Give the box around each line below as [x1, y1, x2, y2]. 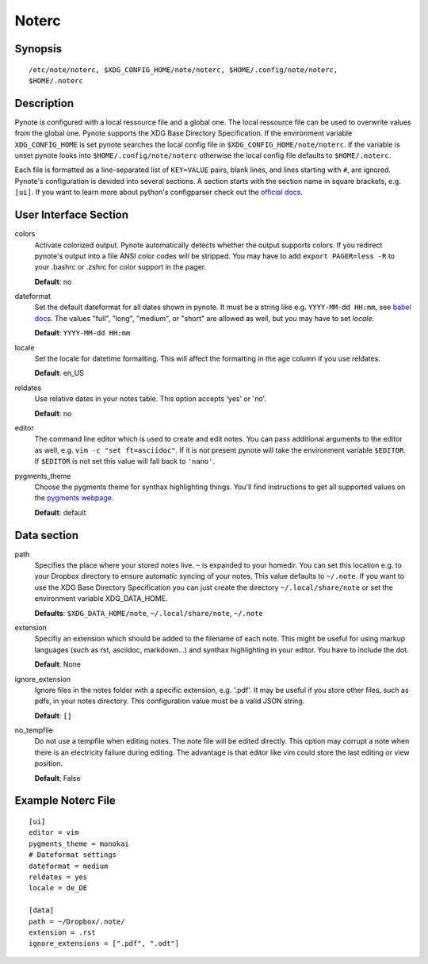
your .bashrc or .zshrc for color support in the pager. [34, 262, 207, 272]
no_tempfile [14, 725, 53, 735]
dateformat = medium [29, 861, 109, 870]
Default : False [34, 773, 81, 782]
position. [34, 759, 63, 768]
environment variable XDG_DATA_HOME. [34, 594, 168, 603]
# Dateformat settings [29, 851, 117, 859]
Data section [14, 528, 79, 542]
